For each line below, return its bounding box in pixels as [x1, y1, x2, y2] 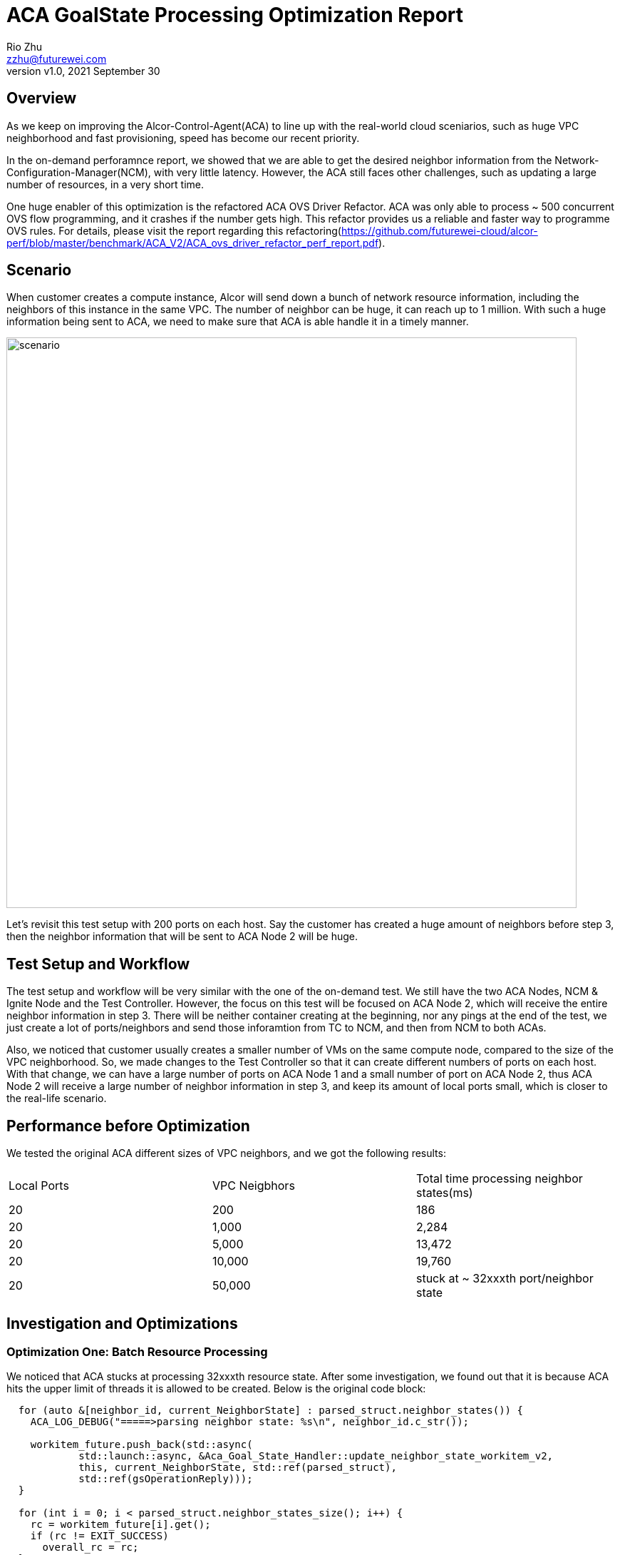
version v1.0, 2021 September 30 [6, 64, 160, 77]
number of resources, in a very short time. [6, 178, 205, 190]
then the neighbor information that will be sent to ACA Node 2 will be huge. [6, 930, 358, 943]
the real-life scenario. [6, 1092, 107, 1105]
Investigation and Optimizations [6, 1314, 238, 1332]
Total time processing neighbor [415, 1171, 583, 1186]
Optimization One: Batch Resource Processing [6, 1344, 268, 1359]
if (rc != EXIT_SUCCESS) [30, 1530, 169, 1542]
